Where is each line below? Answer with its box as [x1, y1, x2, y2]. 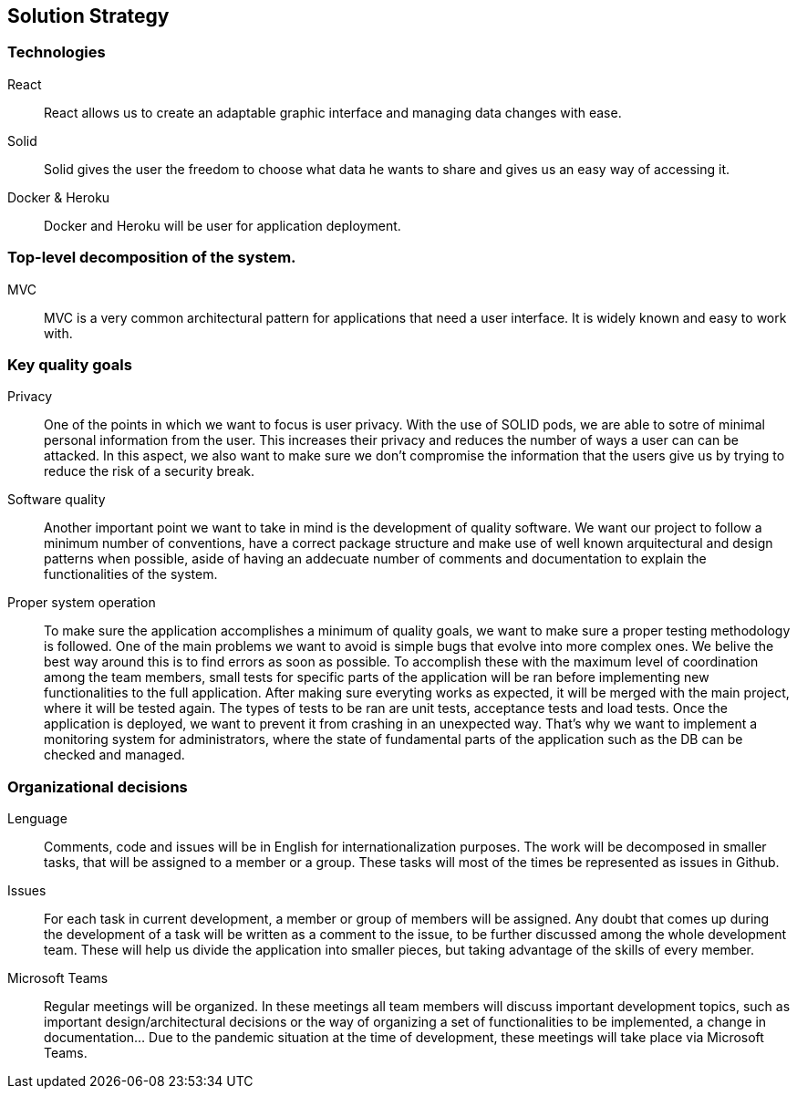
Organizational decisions [7, 777, 188, 796]
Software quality [7, 491, 106, 508]
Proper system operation [7, 595, 156, 611]
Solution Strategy [7, 5, 170, 27]
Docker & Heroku [7, 189, 110, 205]
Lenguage [7, 811, 67, 827]
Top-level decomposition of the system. [7, 248, 296, 267]
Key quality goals [7, 355, 132, 374]
